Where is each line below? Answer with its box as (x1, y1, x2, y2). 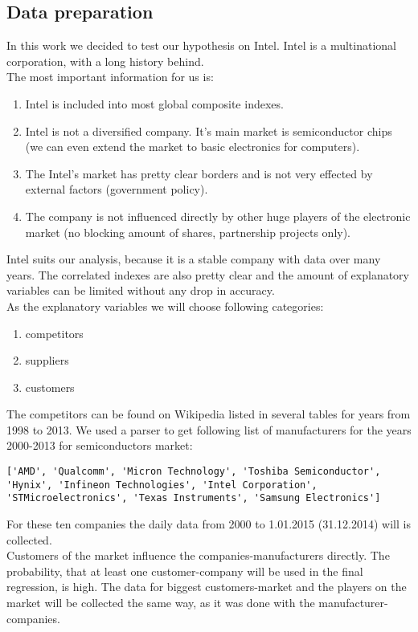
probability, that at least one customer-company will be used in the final (6, 562, 363, 579)
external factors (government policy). (25, 181, 208, 198)
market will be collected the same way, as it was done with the (6, 594, 315, 611)
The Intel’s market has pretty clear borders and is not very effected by (25, 165, 373, 181)
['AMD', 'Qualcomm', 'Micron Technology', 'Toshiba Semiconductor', (6, 466, 381, 478)
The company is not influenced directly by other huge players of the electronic (25, 207, 411, 224)
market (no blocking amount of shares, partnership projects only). (25, 223, 351, 240)
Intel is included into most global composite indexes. (25, 95, 284, 112)
